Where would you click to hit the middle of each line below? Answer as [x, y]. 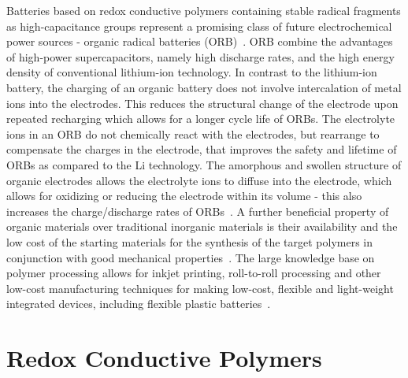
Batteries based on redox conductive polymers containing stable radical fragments [204, 10]
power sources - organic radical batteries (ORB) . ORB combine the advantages [200, 41]
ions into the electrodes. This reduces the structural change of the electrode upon [202, 103]
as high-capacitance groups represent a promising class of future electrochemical [199, 26]
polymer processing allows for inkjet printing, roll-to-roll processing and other [194, 273]
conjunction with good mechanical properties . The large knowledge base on [191, 257]
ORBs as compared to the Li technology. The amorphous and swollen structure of [204, 164]
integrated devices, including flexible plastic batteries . [139, 304]
